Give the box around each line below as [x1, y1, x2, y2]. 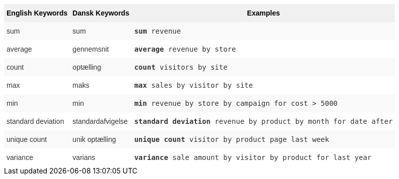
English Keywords [7, 9, 68, 17]
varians [72, 153, 95, 161]
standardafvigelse [72, 117, 128, 125]
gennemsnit [72, 45, 109, 53]
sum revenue [134, 27, 181, 35]
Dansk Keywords [72, 9, 130, 17]
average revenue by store [134, 45, 236, 53]
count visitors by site [134, 63, 228, 71]
